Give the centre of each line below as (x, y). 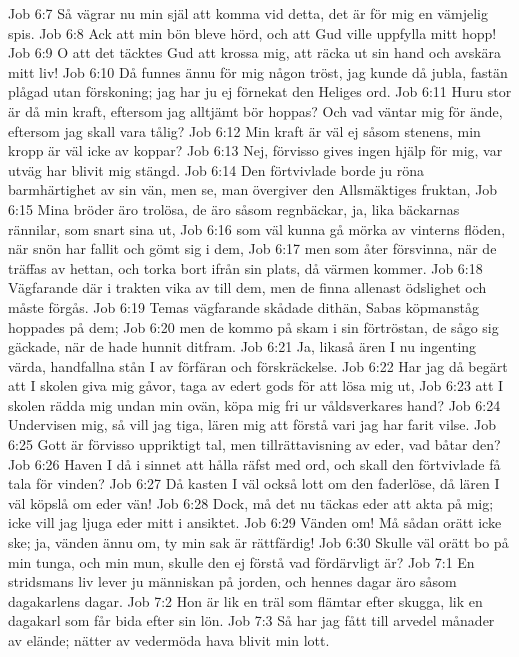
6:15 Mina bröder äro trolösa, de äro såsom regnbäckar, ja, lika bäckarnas (234, 208)
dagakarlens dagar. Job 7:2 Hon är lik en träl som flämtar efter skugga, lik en (245, 600)
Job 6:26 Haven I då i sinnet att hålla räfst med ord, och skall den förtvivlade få (254, 463)
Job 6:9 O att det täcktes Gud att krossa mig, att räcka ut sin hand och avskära (255, 52)
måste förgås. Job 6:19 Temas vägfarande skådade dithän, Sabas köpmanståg (243, 306)
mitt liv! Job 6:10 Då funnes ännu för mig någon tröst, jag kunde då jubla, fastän (258, 71)
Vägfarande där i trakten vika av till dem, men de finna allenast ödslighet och (247, 287)
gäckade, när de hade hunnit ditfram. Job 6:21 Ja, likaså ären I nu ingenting (242, 346)
